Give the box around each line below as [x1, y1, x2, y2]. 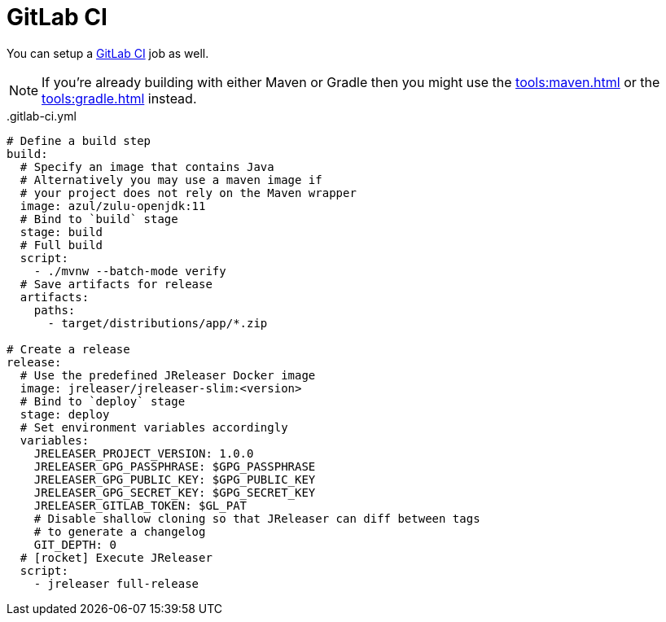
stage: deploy [20, 407, 110, 421]
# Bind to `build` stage [20, 212, 178, 226]
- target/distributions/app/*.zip [47, 316, 268, 330]
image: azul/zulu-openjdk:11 [20, 199, 206, 212]
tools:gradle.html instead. [42, 90, 197, 107]
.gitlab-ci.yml [7, 108, 77, 123]
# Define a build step [7, 134, 151, 147]
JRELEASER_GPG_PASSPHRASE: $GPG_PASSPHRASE [33, 459, 316, 473]
